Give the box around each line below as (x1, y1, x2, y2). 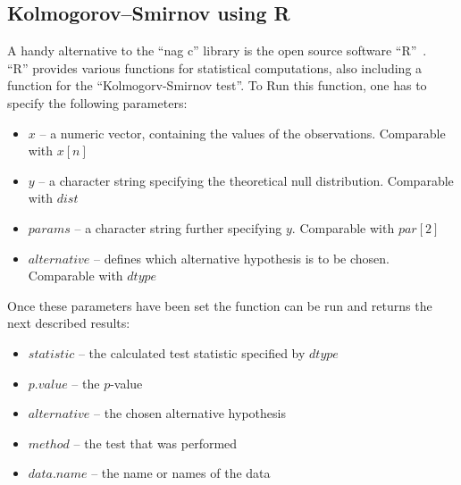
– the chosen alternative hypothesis (94, 404, 286, 422)
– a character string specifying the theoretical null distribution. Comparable (38, 171, 454, 189)
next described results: (7, 314, 130, 332)
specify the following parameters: (7, 93, 188, 112)
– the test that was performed (73, 433, 238, 452)
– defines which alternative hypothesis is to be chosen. (94, 248, 390, 267)
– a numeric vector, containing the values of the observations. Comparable (39, 123, 446, 142)
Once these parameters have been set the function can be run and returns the (7, 296, 432, 314)
